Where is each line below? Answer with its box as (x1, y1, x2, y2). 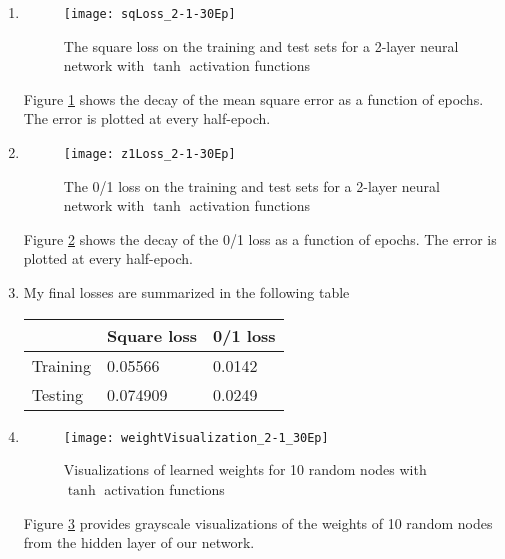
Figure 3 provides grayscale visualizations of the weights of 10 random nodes (23, 512, 493, 533)
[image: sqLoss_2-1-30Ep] (63, 7, 236, 21)
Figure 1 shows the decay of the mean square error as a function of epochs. (23, 88, 484, 109)
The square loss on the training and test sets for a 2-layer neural (63, 35, 459, 56)
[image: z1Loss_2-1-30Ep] (63, 147, 236, 162)
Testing (31, 382, 83, 406)
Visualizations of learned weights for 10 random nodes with (63, 459, 427, 480)
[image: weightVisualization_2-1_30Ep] (63, 430, 329, 445)
